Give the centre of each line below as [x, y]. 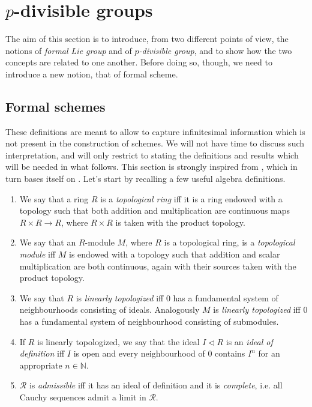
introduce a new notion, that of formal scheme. [92, 74]
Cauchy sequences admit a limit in [83, 396]
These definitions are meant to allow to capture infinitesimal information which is [155, 131]
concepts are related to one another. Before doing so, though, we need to [139, 62]
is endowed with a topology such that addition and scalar [175, 254]
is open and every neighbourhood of [139, 353]
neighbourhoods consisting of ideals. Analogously [109, 309]
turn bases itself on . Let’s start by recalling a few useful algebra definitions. [145, 179]
